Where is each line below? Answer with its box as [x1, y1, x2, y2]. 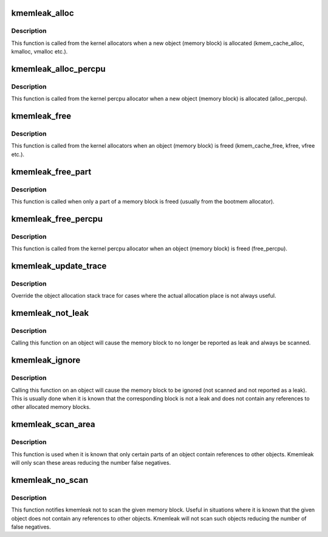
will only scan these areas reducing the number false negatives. [11, 459, 171, 466]
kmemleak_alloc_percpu [11, 64, 106, 74]
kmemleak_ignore [11, 355, 81, 366]
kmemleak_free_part [11, 166, 92, 177]
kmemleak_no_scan [11, 474, 89, 485]
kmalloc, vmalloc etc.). [11, 48, 68, 55]
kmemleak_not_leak [11, 308, 89, 318]
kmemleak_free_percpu [11, 213, 103, 224]
